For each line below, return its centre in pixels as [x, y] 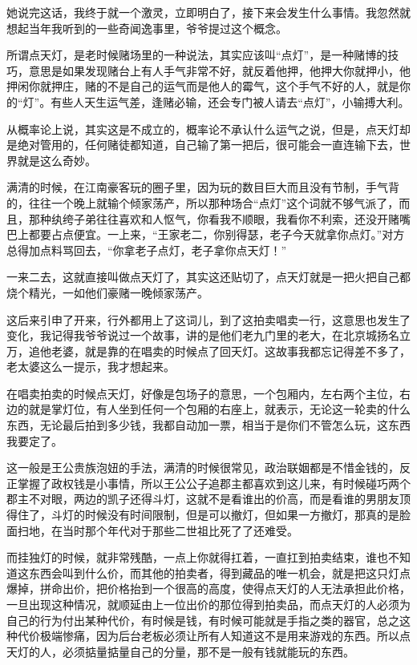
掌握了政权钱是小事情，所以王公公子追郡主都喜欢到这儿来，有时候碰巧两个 [214, 483]
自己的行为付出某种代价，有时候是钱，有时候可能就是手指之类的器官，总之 [203, 620]
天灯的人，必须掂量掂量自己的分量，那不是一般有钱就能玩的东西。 [180, 651]
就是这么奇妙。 [57, 160]
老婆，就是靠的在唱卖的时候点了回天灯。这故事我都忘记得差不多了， [231, 351]
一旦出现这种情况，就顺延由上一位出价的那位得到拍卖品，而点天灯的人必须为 [208, 604]
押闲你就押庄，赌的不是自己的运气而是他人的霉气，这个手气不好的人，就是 [203, 86]
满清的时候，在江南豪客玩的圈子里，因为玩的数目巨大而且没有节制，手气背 [203, 187]
